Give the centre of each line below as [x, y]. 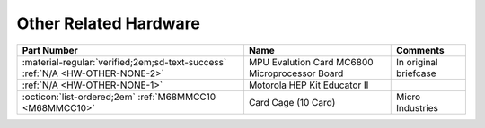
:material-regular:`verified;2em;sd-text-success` [124, 62]
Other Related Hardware [109, 23]
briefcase [416, 73]
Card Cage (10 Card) [292, 102]
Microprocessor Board [296, 73]
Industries [418, 107]
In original [417, 62]
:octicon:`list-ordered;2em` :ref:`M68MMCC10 [119, 97]
